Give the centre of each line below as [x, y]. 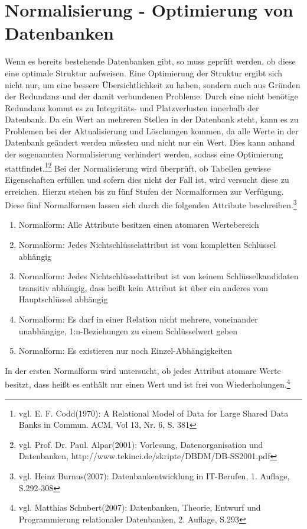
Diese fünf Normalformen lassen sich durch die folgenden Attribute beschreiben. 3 [151, 204]
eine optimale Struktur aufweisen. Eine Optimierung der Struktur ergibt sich [144, 72]
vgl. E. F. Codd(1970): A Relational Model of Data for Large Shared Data [153, 413]
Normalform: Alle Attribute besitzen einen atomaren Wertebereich [139, 225]
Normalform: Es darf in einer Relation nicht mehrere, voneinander [138, 319]
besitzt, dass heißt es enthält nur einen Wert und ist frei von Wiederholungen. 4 [148, 383]
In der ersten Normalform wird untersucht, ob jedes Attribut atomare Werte [143, 370]
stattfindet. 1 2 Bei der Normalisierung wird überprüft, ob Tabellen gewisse [138, 167]
